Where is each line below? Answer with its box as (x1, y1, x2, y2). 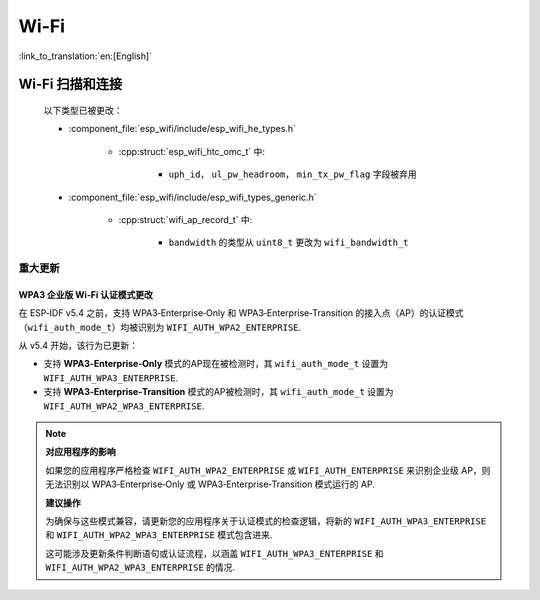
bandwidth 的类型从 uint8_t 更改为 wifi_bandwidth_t (168, 236, 409, 249)
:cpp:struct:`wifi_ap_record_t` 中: (118, 213, 253, 225)
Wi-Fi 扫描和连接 (18, 76, 123, 93)
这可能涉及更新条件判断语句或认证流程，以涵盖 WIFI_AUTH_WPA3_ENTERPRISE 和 (45, 547, 384, 559)
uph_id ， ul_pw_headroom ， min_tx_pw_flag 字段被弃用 (168, 168, 417, 180)
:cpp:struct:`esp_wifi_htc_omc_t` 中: (118, 145, 265, 157)
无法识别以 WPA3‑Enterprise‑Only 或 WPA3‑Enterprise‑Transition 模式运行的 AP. (45, 478, 375, 490)
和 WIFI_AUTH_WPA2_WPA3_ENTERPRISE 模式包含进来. (45, 529, 273, 541)
